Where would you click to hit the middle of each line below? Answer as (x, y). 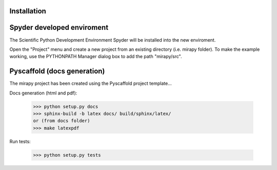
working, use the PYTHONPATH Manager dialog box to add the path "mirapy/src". (96, 56)
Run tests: (20, 141)
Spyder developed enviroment (59, 27)
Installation (28, 11)
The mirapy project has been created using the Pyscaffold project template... (91, 83)
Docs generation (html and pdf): (43, 93)
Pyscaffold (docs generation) (57, 71)
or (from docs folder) (62, 121)
